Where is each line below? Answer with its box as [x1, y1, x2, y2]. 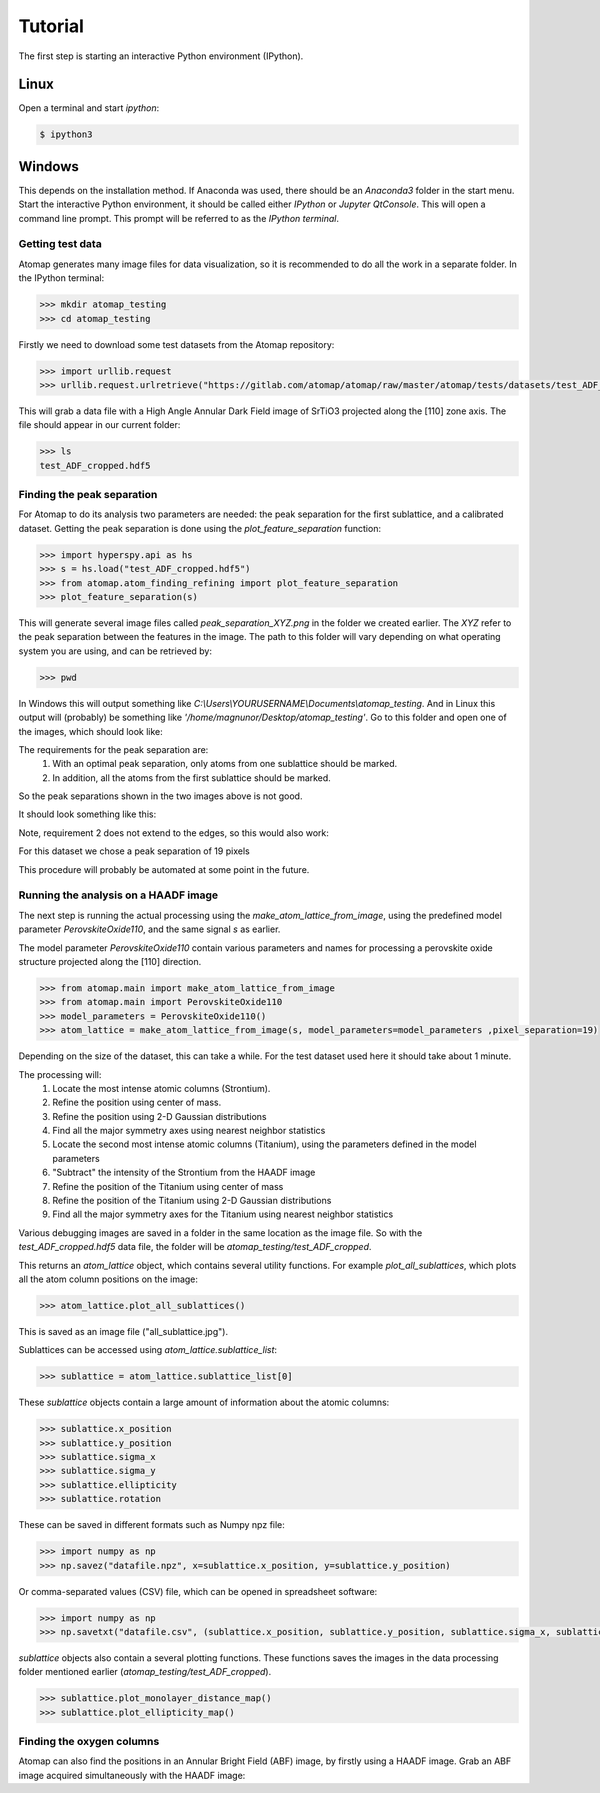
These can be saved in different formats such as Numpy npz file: [18, 1519, 285, 1531]
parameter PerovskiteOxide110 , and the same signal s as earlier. [18, 923, 281, 935]
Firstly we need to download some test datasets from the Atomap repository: [18, 338, 335, 350]
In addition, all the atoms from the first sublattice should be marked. [52, 771, 332, 784]
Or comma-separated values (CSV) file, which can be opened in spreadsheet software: [18, 1585, 378, 1597]
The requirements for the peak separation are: [18, 743, 209, 755]
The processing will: [18, 1068, 102, 1080]
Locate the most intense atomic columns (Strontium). [52, 1082, 271, 1094]
